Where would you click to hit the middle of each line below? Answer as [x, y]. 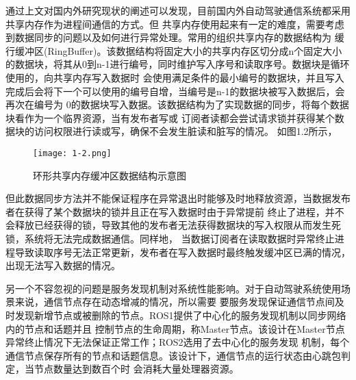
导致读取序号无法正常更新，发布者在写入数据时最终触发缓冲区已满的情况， [182, 252]
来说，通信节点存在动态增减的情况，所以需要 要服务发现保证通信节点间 [175, 302]
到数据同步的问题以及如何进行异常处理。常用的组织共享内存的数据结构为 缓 [175, 37]
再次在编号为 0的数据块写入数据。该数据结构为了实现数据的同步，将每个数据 [177, 104]
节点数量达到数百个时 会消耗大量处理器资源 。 [136, 369]
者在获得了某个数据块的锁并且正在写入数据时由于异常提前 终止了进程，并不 [175, 211]
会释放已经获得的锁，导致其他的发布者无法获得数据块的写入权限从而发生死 [173, 225]
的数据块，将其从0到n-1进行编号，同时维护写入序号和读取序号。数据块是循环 [178, 64]
